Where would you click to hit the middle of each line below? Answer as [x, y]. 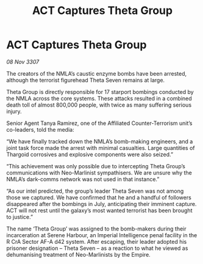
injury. [14, 111]
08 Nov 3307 [23, 62]
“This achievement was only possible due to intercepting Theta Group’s [96, 166]
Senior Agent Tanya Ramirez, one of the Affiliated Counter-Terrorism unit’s [99, 123]
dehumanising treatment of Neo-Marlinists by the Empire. [78, 254]
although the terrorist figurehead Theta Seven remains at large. [86, 80]
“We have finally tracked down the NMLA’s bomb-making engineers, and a [100, 141]
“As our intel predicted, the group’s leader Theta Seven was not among [95, 191]
